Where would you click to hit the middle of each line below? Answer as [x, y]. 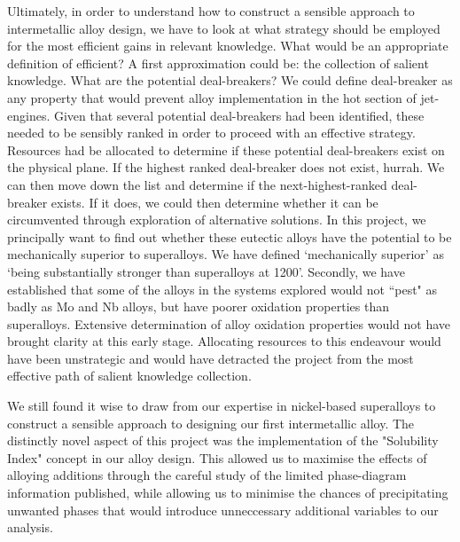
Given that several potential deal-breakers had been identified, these [239, 115]
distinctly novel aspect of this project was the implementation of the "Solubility [223, 440]
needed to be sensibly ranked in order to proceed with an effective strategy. [211, 133]
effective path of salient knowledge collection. [129, 376]
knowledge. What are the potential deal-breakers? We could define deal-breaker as [230, 80]
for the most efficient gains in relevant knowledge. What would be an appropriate [228, 46]
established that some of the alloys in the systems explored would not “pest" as [222, 289]
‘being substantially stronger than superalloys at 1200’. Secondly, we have [206, 271]
